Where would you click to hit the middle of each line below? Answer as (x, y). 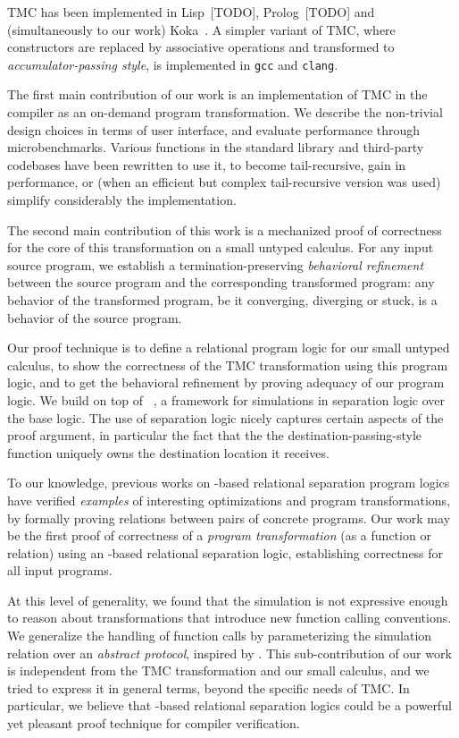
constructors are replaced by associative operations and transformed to (201, 47)
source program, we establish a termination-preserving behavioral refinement (216, 264)
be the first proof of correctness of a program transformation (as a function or (219, 535)
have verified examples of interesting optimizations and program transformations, (229, 500)
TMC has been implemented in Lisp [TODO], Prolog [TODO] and (191, 12)
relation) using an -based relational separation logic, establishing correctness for (225, 552)
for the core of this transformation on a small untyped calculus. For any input (221, 247)
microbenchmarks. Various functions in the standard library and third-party (216, 147)
